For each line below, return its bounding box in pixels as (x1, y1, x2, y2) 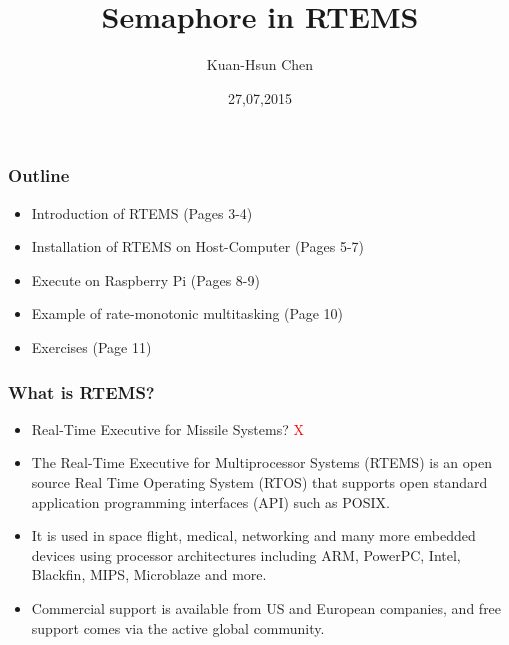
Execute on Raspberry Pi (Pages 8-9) (31, 269, 260, 290)
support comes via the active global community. (31, 617, 325, 638)
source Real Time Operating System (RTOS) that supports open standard (31, 471, 488, 492)
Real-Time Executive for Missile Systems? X (31, 418, 304, 439)
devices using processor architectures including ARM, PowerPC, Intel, (31, 544, 461, 565)
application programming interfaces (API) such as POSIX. (31, 491, 390, 512)
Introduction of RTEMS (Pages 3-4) (31, 202, 253, 223)
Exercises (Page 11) (31, 336, 152, 357)
